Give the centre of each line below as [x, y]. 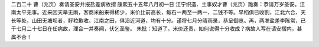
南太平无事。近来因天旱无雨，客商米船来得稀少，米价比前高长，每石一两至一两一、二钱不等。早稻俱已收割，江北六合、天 [158, 12]
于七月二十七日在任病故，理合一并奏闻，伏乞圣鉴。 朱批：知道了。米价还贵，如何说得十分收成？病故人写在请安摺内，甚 [157, 28]
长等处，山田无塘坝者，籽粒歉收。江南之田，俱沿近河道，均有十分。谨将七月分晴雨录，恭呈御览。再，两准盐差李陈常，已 [158, 20]
